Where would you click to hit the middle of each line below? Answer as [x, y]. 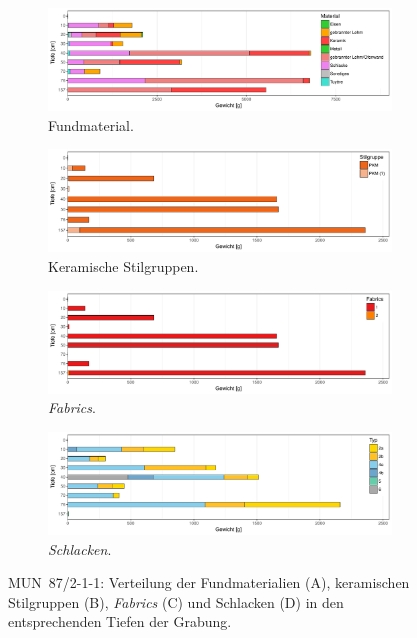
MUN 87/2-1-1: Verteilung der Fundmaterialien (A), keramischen [209, 582]
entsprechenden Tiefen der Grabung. [120, 621]
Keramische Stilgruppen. [123, 266]
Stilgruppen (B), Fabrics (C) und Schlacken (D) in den [176, 601]
